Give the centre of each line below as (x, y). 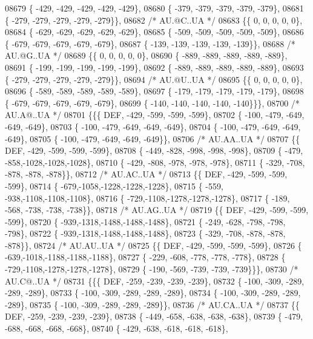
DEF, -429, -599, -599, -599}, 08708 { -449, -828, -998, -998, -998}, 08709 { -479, (154, 150)
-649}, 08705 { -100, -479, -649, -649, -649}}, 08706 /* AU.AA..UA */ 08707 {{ (153, 138)
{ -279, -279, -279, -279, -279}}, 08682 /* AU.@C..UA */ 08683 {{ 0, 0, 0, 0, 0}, (154, 20)
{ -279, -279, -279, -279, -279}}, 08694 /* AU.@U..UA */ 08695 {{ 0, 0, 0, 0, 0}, (154, 79)
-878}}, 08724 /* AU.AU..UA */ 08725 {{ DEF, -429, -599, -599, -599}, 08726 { (153, 245)
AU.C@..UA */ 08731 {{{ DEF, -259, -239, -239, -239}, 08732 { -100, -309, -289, (155, 281)
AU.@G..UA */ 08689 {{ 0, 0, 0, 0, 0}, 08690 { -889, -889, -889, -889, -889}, (146, 55)
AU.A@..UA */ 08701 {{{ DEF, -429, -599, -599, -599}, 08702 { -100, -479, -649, (155, 115)
